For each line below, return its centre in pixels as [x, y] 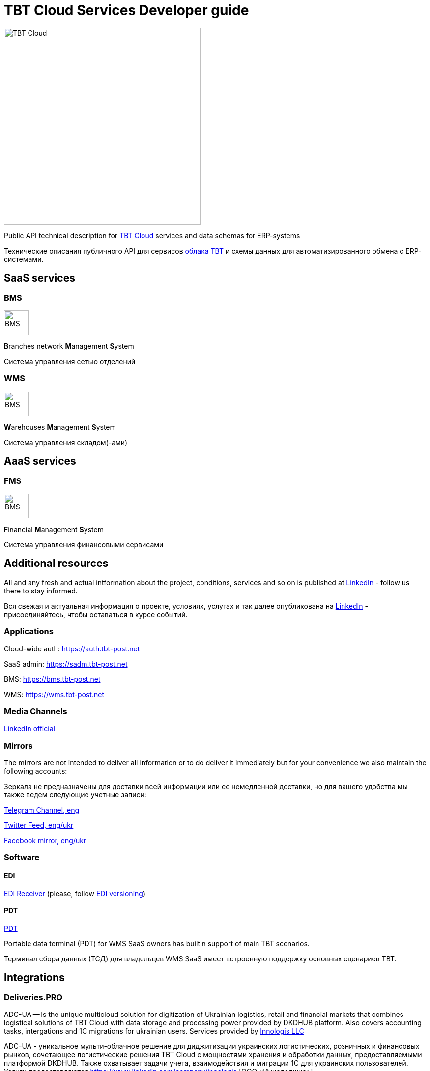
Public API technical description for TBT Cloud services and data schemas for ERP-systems [152, 235]
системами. [24, 259]
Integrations [34, 978]
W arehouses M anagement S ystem [60, 427]
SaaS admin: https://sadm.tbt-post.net [66, 664]
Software [22, 858]
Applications [29, 632]
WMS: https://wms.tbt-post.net [54, 694]
